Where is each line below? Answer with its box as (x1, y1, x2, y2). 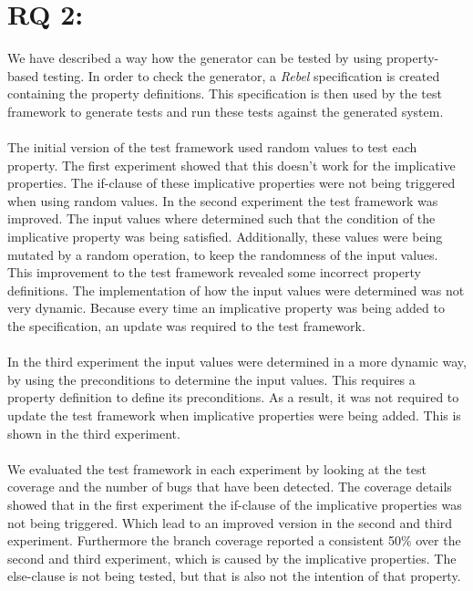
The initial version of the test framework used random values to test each (7, 138, 417, 157)
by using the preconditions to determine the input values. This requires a (7, 369, 416, 389)
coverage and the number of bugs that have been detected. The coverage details (7, 477, 452, 496)
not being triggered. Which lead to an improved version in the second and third (7, 513, 453, 532)
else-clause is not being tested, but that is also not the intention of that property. (7, 566, 461, 586)
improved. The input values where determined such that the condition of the (7, 209, 436, 228)
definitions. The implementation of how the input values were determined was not (7, 280, 465, 299)
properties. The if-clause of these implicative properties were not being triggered (7, 173, 456, 192)
